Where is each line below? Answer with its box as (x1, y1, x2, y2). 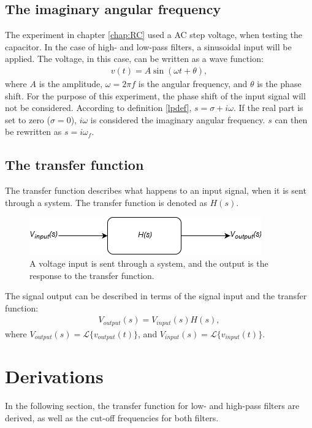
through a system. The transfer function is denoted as (5, 196, 207, 208)
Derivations (5, 364, 104, 389)
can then (275, 113, 308, 126)
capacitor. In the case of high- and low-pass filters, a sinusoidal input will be (5, 40, 292, 53)
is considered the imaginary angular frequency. (90, 113, 265, 126)
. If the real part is (233, 101, 303, 114)
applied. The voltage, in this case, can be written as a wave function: (5, 52, 264, 65)
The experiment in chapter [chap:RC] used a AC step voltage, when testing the (5, 28, 303, 41)
